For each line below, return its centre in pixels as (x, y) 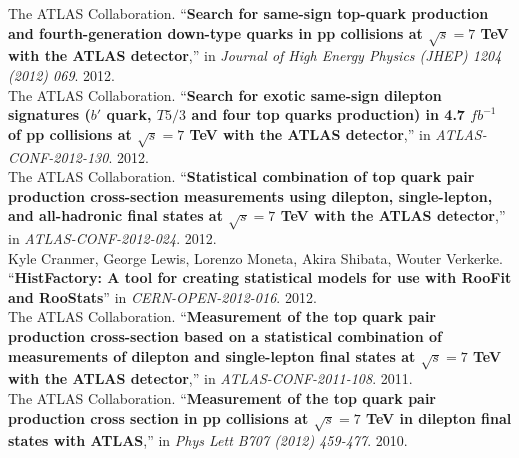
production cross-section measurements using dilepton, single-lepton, (250, 195)
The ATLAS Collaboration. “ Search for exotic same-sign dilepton (225, 94)
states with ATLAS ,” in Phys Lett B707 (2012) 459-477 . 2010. (208, 440)
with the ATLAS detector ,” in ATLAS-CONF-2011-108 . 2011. (210, 378)
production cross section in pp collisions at (158, 417)
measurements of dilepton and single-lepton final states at (212, 355)
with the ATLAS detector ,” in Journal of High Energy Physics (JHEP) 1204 (255, 55)
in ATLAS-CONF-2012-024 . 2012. (112, 238)
